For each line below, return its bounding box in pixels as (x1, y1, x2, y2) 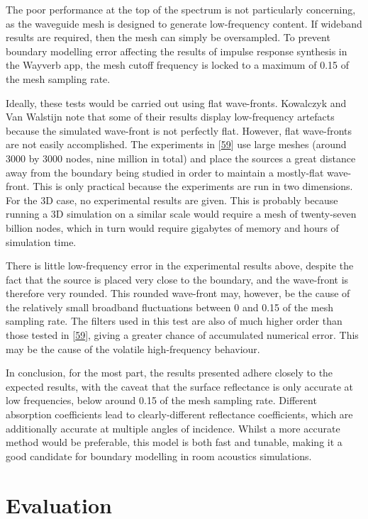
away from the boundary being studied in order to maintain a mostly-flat (6, 164, 324, 179)
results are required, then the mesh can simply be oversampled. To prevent (6, 30, 330, 45)
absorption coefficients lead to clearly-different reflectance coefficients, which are (6, 407, 353, 422)
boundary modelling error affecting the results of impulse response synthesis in (6, 43, 347, 58)
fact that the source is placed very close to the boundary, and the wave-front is (6, 272, 349, 286)
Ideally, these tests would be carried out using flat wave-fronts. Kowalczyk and (6, 95, 347, 110)
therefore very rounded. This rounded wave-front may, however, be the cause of (6, 286, 350, 301)
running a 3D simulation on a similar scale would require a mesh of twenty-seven (6, 206, 357, 221)
